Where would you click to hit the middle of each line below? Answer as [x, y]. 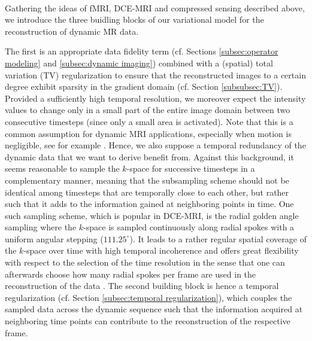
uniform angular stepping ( [54, 238]
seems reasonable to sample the [62, 168]
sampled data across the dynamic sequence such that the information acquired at [154, 309]
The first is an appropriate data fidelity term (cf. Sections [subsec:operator [142, 51]
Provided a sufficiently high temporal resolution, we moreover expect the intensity [155, 98]
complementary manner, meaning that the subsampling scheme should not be [147, 180]
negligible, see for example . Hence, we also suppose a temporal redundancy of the [155, 145]
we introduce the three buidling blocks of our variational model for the [134, 19]
